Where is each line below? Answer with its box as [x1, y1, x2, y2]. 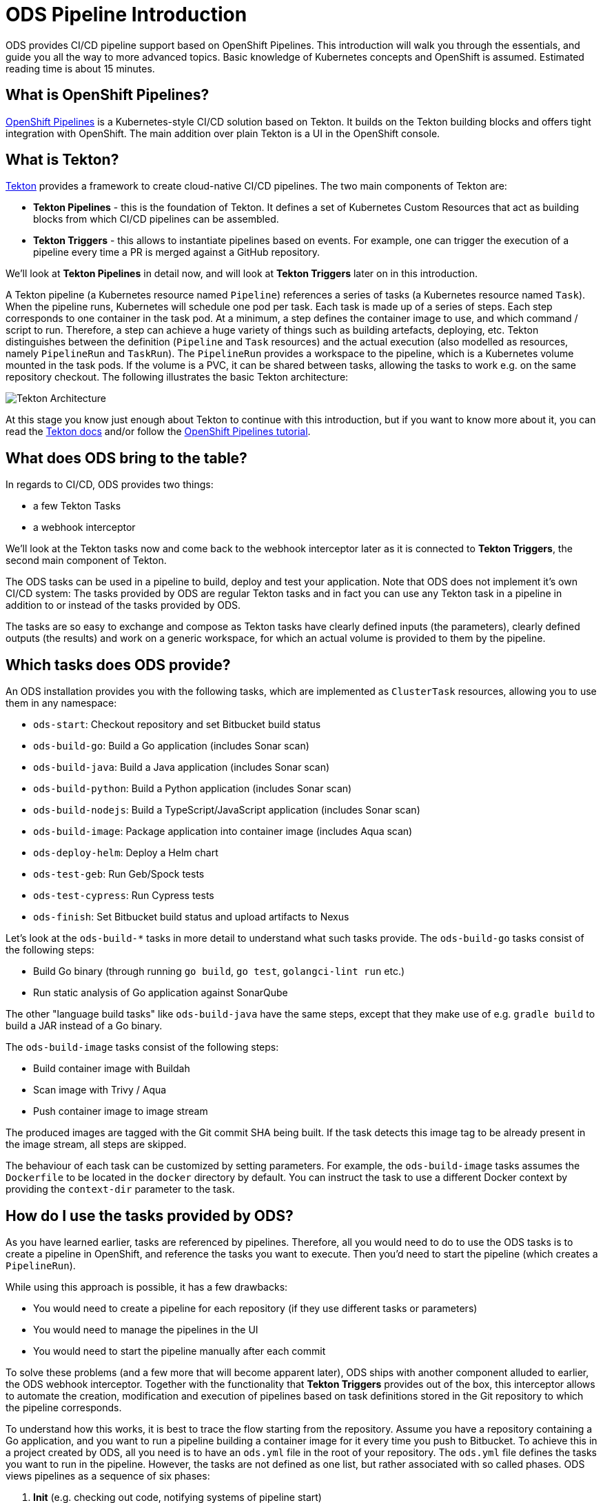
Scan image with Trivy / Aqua [33, 1084, 167, 1096]
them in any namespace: [6, 697, 117, 709]
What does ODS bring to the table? [6, 449, 247, 467]
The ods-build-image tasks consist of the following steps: [6, 1041, 279, 1053]
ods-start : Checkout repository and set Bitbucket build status [33, 718, 321, 731]
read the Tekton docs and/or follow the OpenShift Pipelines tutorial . [6, 425, 311, 438]
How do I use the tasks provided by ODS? [6, 1207, 294, 1224]
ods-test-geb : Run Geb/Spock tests [33, 868, 205, 880]
